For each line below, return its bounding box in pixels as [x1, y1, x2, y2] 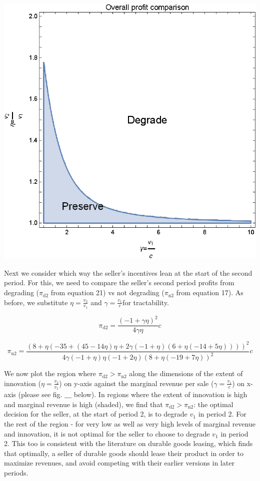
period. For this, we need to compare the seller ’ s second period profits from [4, 277, 234, 288]
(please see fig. [18, 389, 62, 400]
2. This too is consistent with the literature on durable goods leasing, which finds [4, 438, 253, 449]
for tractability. [122, 297, 169, 307]
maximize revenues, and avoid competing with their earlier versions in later [4, 458, 234, 468]
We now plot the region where [4, 368, 96, 379]
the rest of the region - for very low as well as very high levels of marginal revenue [4, 418, 255, 429]
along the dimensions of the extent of [129, 368, 243, 379]
